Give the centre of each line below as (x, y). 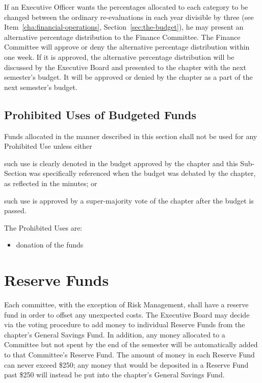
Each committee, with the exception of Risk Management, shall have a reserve (126, 305)
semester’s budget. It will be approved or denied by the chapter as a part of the (128, 77)
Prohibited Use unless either (48, 146)
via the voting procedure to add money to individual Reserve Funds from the (125, 324)
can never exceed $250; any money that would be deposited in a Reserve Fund (126, 364)
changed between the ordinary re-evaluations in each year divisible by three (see (129, 17)
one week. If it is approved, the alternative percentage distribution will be (119, 57)
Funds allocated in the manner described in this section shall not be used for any (131, 136)
